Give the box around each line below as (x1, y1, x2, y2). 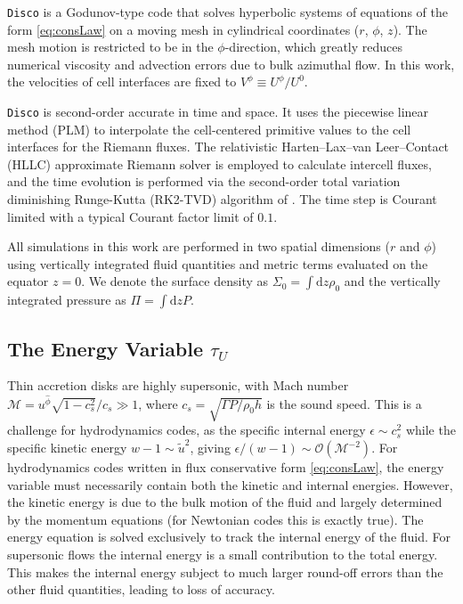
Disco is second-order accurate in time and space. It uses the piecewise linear (7, 102, 429, 121)
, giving (190, 438, 231, 457)
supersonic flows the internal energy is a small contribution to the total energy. (7, 545, 438, 563)
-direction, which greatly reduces (224, 37, 403, 56)
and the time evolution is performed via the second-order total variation (7, 172, 401, 191)
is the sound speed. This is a (266, 394, 422, 412)
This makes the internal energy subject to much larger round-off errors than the (7, 562, 443, 581)
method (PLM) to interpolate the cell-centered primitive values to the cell (7, 119, 411, 138)
